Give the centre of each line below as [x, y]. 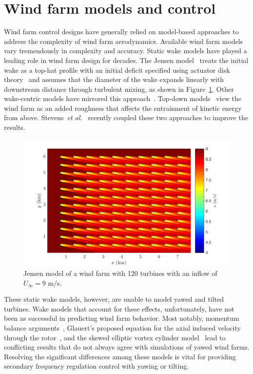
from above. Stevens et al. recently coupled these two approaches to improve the [126, 117]
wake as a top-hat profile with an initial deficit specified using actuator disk [117, 70]
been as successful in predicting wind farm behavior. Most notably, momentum [122, 318]
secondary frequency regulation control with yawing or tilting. [97, 366]
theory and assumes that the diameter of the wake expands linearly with [114, 79]
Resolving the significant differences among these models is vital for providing [120, 356]
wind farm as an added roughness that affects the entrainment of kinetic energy [123, 108]
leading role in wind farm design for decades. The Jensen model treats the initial [126, 60]
